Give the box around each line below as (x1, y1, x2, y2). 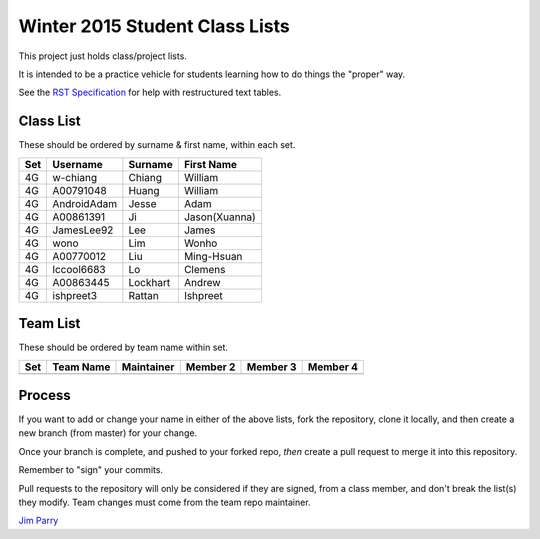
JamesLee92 (52, 223, 114, 237)
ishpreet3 (52, 288, 98, 302)
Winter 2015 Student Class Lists (18, 15, 290, 37)
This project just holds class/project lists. (18, 50, 187, 62)
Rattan (128, 288, 159, 302)
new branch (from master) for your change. (18, 427, 198, 439)
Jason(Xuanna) (183, 210, 257, 224)
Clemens (183, 262, 226, 276)
